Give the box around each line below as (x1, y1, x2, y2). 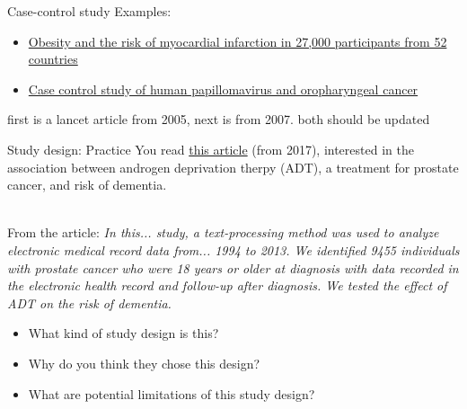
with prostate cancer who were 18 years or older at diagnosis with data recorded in (7, 258, 459, 277)
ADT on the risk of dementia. (7, 293, 172, 312)
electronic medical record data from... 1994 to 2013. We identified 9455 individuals (7, 240, 460, 259)
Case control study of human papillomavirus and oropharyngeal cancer (28, 79, 419, 98)
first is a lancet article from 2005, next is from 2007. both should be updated (7, 110, 430, 129)
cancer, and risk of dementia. (7, 175, 167, 194)
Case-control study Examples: (7, 2, 172, 20)
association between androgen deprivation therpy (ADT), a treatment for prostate (7, 157, 459, 176)
